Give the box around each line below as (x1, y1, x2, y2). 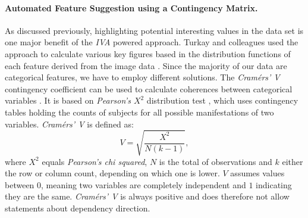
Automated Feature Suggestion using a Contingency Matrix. (5, 1, 258, 14)
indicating (256, 178, 292, 191)
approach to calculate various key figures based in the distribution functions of (5, 47, 291, 60)
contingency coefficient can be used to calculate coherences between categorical (5, 82, 293, 95)
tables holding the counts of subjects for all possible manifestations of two (5, 105, 274, 118)
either (282, 155, 303, 167)
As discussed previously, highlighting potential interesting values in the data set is (5, 24, 304, 36)
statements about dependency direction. (5, 202, 150, 214)
